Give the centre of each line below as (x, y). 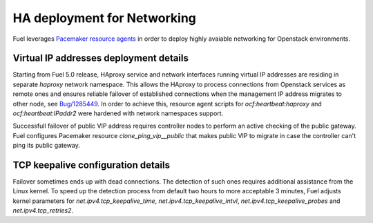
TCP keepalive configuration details (92, 165)
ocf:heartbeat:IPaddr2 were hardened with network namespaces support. (118, 113)
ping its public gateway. (47, 146)
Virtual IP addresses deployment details (101, 58)
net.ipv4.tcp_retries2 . (43, 211)
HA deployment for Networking (105, 18)
